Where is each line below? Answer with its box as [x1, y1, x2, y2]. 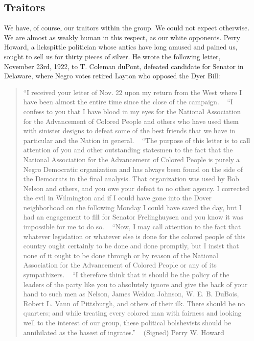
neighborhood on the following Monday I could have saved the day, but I [23, 202, 242, 212]
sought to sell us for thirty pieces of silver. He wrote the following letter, [4, 51, 221, 61]
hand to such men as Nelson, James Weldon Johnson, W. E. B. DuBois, [23, 289, 239, 299]
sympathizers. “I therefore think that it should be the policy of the [23, 269, 230, 280]
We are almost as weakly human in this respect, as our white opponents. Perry [4, 32, 240, 42]
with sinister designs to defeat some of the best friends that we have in [23, 125, 235, 136]
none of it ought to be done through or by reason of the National [23, 250, 218, 260]
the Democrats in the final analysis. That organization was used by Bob [23, 173, 239, 184]
